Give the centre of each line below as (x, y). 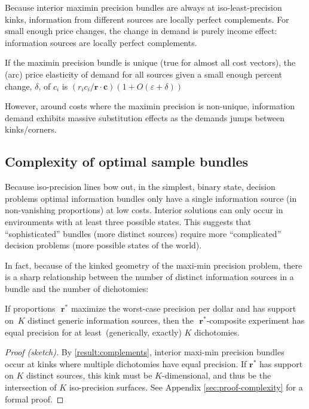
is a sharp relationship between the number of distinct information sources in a (149, 277)
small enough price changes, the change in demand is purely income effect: (141, 31)
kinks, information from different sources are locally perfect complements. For (147, 19)
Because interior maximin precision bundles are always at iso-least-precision (143, 7)
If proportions (30, 308)
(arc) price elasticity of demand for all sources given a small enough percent (144, 74)
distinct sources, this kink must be (89, 375)
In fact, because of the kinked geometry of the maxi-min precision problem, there (154, 265)
